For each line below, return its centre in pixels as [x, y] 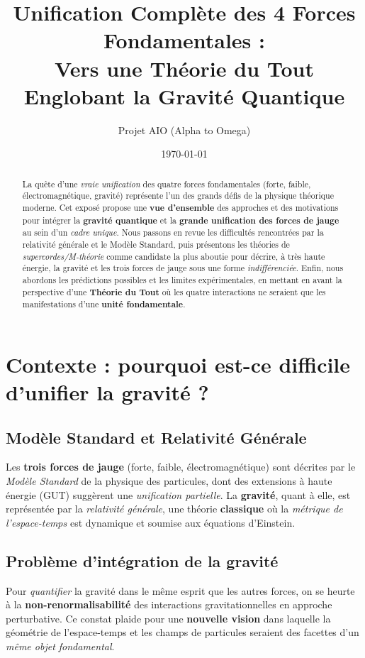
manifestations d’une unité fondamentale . [104, 305]
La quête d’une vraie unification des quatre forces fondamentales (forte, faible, [167, 183]
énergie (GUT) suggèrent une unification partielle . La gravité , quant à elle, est [178, 494]
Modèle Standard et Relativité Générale [156, 437]
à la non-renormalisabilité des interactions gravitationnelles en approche [169, 604]
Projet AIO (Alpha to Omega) [184, 130]
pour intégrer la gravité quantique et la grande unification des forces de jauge [181, 220]
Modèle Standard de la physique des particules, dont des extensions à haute [169, 481]
